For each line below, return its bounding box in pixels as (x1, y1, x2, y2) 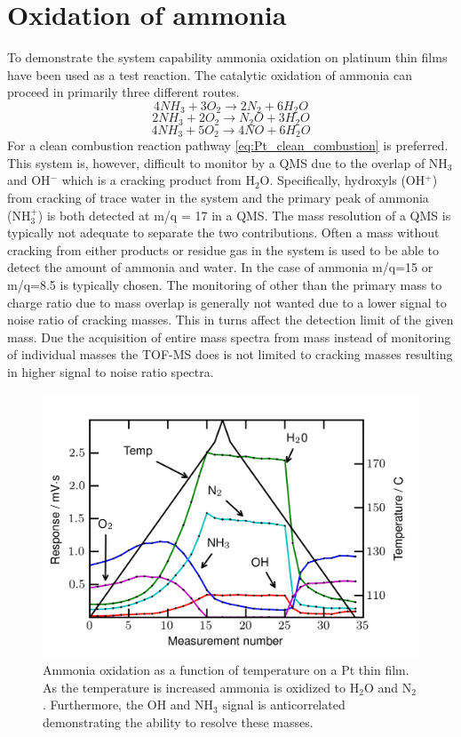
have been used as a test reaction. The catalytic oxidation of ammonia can (7, 65, 413, 84)
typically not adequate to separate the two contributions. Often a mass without (7, 223, 440, 242)
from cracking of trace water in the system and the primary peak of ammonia (7, 188, 429, 207)
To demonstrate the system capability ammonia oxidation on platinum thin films (7, 48, 448, 67)
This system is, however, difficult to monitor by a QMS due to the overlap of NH (7, 153, 448, 172)
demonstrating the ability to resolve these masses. (43, 712, 314, 731)
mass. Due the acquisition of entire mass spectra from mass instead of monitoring (7, 327, 451, 346)
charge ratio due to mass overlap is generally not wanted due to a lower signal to (7, 292, 447, 311)
